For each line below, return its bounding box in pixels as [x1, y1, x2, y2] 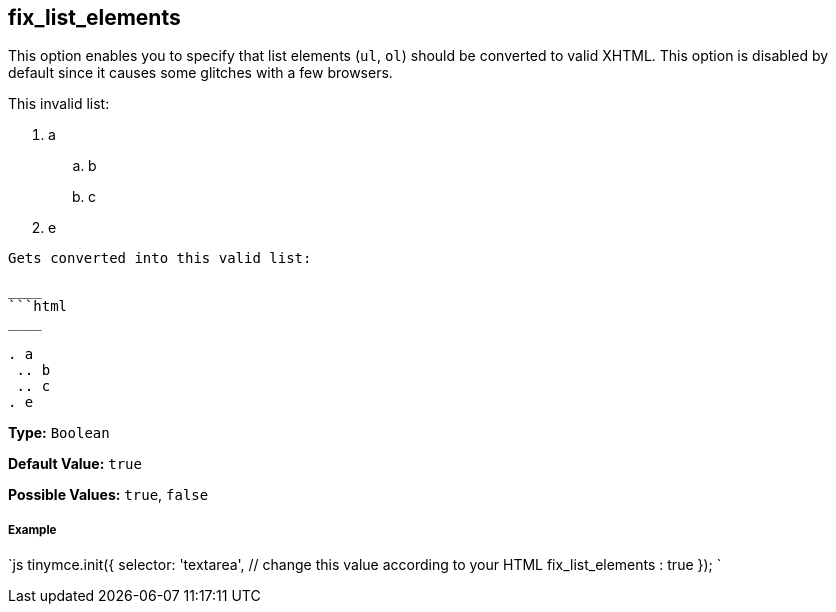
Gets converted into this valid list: [8, 250, 312, 267]
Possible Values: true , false [8, 486, 209, 504]
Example [8, 522, 57, 537]
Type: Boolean [8, 424, 110, 442]
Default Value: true [8, 455, 142, 473]
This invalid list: [8, 95, 110, 113]
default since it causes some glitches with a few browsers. [8, 64, 393, 82]
